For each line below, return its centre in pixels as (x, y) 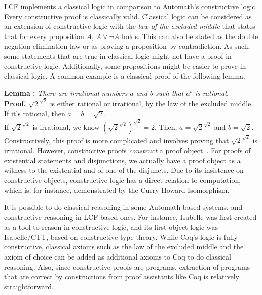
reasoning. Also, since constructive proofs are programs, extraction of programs (127, 266)
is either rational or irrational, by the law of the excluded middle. (152, 103)
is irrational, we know (66, 126)
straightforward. (29, 286)
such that (170, 93)
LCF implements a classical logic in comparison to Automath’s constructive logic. (131, 6)
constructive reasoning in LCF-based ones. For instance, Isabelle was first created (130, 217)
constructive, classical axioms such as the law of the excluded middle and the (124, 247)
